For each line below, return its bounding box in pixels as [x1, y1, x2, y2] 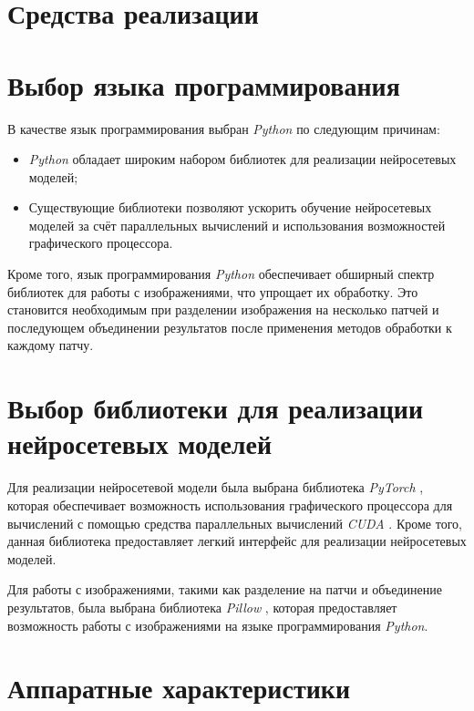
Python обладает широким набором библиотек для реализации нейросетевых [28, 149, 457, 169]
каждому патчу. [7, 335, 94, 355]
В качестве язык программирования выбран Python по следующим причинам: [7, 118, 440, 138]
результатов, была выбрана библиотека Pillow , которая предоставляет [7, 597, 397, 616]
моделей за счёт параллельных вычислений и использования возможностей [28, 215, 446, 234]
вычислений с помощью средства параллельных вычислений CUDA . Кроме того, [7, 513, 462, 532]
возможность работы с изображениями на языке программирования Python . [7, 615, 428, 634]
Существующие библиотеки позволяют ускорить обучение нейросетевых [28, 198, 432, 217]
